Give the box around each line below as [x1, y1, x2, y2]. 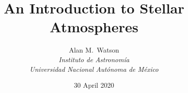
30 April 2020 [74, 80, 114, 90]
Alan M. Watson [69, 45, 119, 55]
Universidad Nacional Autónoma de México [30, 64, 158, 74]
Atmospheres [49, 17, 139, 37]
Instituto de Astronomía [59, 54, 129, 64]
